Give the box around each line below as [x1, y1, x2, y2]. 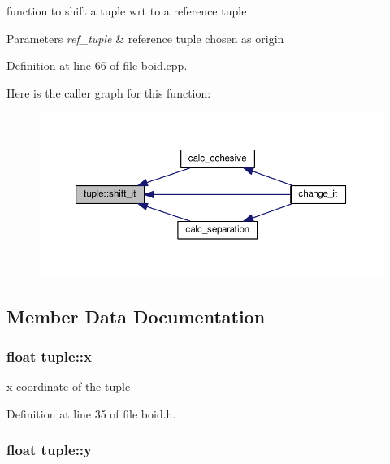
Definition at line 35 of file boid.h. [6, 405, 176, 422]
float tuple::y [6, 440, 93, 460]
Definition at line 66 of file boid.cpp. [6, 57, 188, 74]
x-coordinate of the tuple [6, 378, 131, 395]
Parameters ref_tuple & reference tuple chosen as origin [6, 29, 284, 46]
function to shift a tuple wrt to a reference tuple [6, 2, 247, 19]
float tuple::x [6, 346, 93, 366]
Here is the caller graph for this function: [6, 84, 211, 101]
